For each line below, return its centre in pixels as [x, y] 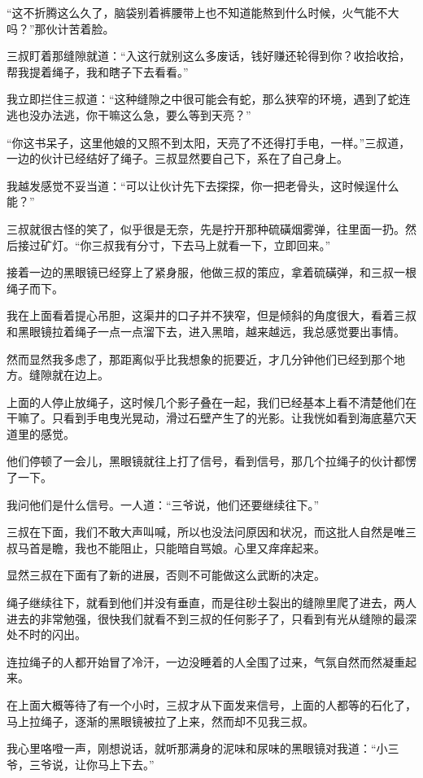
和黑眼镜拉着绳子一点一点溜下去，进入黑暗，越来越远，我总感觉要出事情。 [206, 331]
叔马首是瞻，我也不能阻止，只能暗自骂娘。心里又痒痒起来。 [166, 547]
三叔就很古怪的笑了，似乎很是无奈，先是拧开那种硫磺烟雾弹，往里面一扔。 [206, 228]
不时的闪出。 [52, 634]
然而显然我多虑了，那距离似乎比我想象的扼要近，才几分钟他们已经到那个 [200, 358]
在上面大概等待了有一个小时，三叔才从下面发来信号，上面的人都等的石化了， [211, 705]
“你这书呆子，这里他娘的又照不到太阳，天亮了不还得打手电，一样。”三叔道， [209, 142]
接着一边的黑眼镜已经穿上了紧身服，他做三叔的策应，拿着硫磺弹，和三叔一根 [211, 272]
